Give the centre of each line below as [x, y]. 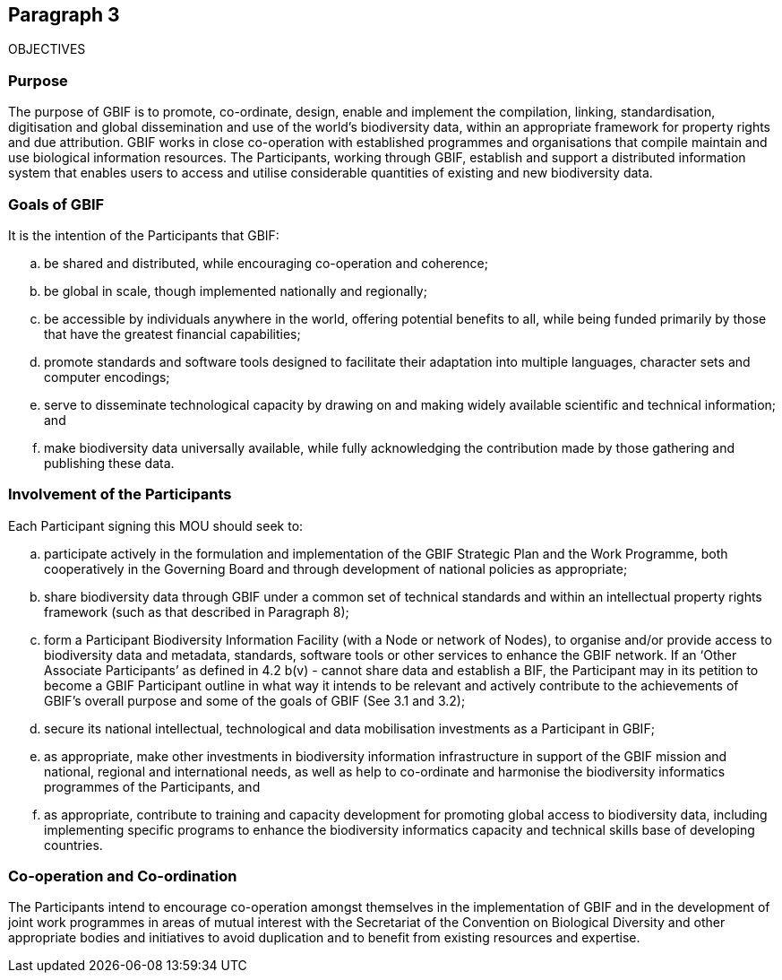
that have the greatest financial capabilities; [172, 334]
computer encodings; [107, 377]
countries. [73, 845]
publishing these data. [109, 463]
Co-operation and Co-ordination [123, 876]
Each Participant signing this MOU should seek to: [156, 525]
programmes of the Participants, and [152, 786]
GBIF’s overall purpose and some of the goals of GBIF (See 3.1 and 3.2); [255, 700]
